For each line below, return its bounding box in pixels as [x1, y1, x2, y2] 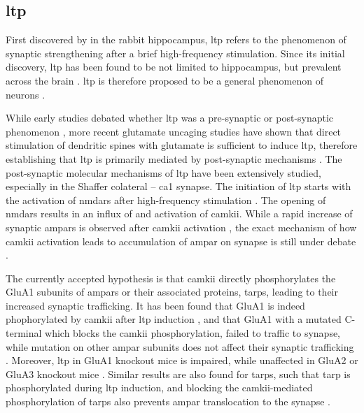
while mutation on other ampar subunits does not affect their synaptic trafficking [6, 339, 354, 354]
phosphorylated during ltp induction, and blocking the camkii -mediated [6, 380, 313, 395]
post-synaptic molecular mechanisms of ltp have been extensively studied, [6, 165, 321, 180]
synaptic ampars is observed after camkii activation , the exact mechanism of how [6, 219, 357, 234]
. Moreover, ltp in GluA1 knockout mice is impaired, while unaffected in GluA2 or [6, 353, 358, 368]
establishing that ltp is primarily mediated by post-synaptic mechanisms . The [6, 151, 342, 166]
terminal [6, 326, 42, 340]
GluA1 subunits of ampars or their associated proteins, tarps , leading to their [6, 284, 338, 299]
